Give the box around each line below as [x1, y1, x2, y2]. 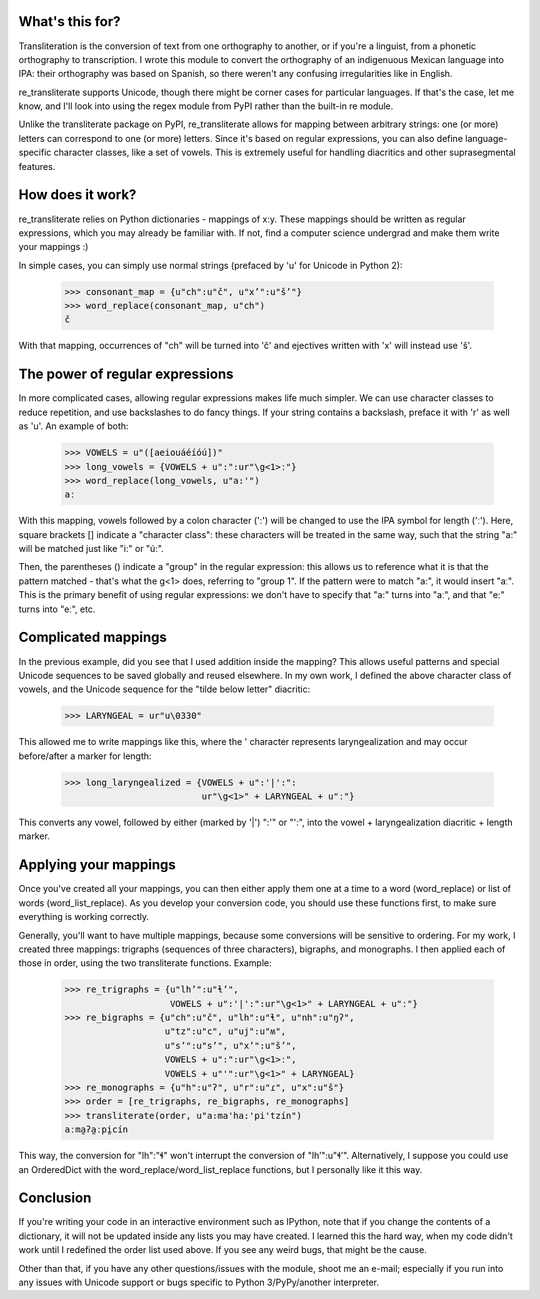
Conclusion [18, 1190, 92, 1207]
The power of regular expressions [18, 366, 234, 383]
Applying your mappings [18, 856, 177, 874]
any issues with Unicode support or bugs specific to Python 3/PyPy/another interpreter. [18, 1276, 380, 1289]
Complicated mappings [18, 629, 167, 646]
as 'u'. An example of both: [18, 420, 129, 432]
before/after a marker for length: [18, 750, 152, 762]
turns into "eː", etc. [18, 603, 96, 615]
